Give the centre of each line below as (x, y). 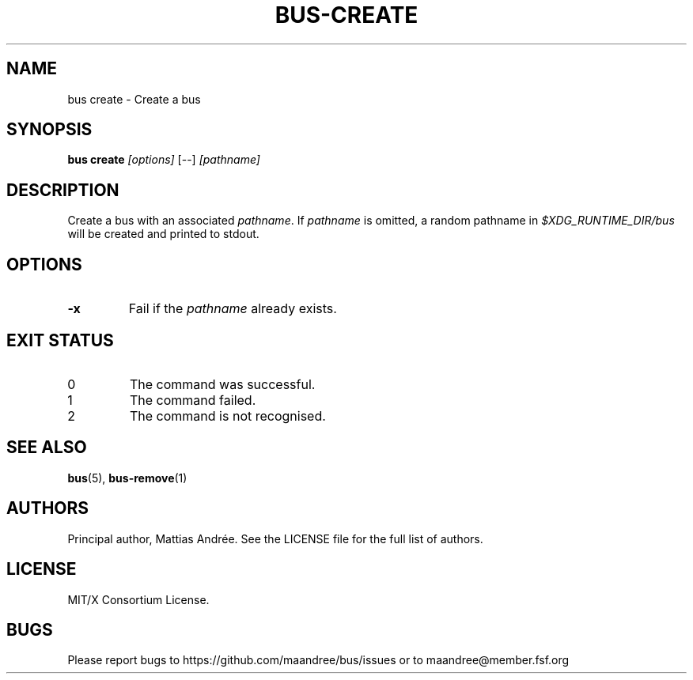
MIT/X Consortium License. (138, 599)
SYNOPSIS (49, 130)
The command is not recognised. (227, 416)
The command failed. (193, 400)
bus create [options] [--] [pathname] (164, 160)
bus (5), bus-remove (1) (127, 478)
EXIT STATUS (60, 340)
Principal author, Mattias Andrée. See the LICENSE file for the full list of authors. (275, 538)
